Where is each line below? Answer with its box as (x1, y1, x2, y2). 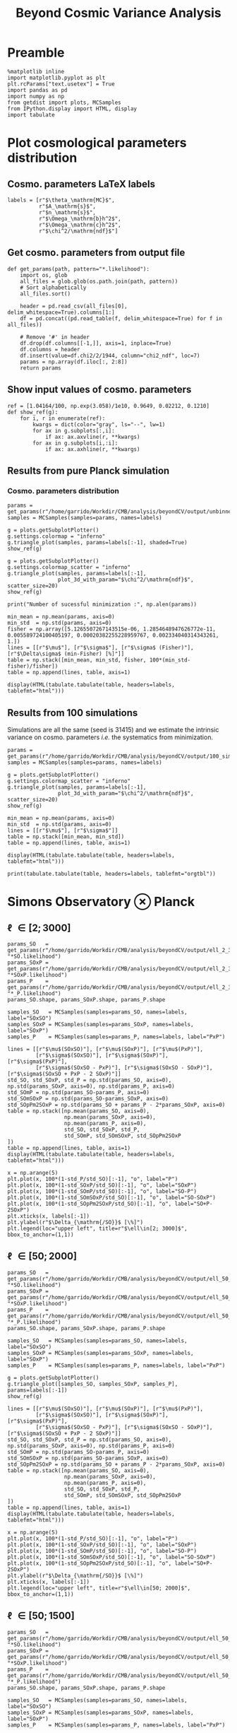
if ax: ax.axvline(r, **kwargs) (44, 433, 140, 440)
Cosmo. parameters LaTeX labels (7, 178, 156, 190)
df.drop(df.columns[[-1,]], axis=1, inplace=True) (20, 339, 172, 347)
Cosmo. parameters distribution (7, 486, 120, 495)
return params (20, 364, 61, 372)
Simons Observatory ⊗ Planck (7, 894, 195, 910)
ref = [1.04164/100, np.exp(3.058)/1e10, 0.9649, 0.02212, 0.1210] (7, 402, 210, 409)
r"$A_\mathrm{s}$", (38, 203, 97, 210)
